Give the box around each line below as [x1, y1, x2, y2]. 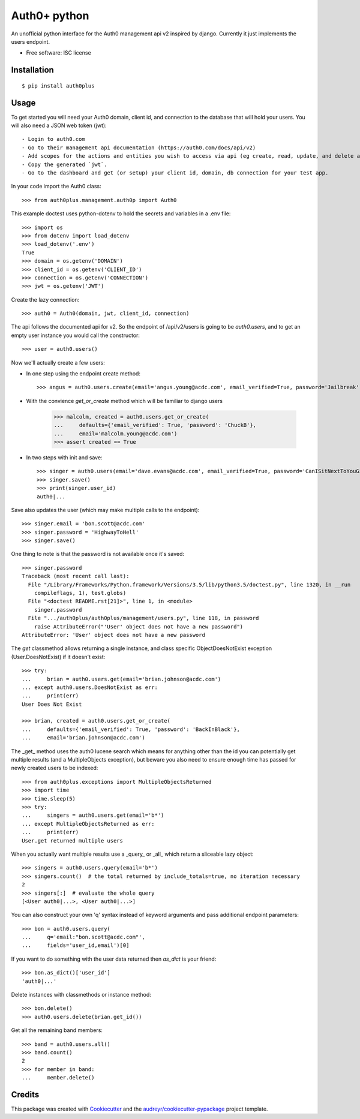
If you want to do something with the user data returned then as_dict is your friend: [11, 955, 217, 962]
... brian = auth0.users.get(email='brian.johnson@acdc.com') [22, 675, 221, 682]
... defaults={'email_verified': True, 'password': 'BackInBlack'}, [22, 726, 240, 733]
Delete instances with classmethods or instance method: [11, 991, 151, 998]
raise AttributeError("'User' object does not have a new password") [34, 623, 244, 630]
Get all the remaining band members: [11, 1027, 103, 1034]
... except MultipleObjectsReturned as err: [22, 820, 155, 827]
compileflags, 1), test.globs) [34, 589, 127, 597]
